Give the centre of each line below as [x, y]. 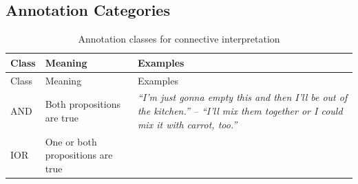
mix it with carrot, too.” [187, 124]
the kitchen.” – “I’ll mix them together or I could [240, 111]
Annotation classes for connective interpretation [179, 39]
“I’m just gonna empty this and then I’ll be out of [242, 97]
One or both [71, 141]
